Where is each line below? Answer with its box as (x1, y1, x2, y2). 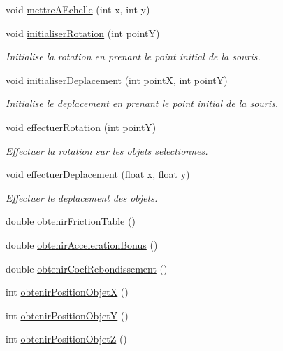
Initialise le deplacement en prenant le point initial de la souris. (6, 96, 279, 111)
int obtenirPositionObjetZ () (6, 331, 127, 346)
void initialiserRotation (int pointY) (6, 25, 160, 40)
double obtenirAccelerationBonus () (6, 237, 158, 252)
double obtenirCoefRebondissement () (6, 261, 168, 275)
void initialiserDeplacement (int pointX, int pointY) (6, 72, 228, 87)
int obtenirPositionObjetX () (6, 284, 129, 299)
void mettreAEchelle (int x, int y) (6, 2, 150, 16)
